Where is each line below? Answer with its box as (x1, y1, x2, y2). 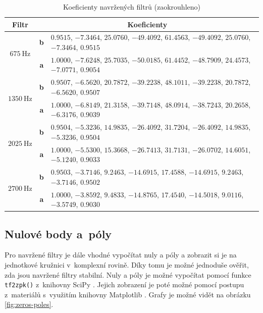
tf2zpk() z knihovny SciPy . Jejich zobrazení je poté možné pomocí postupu (5, 279, 244, 290)
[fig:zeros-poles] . (5, 299, 54, 309)
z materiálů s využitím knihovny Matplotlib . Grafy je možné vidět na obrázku (5, 289, 251, 299)
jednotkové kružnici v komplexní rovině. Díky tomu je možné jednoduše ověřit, (5, 259, 249, 270)
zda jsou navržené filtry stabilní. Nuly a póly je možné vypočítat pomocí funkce (5, 269, 251, 280)
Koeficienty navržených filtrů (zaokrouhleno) (63, 2, 200, 12)
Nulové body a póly (5, 226, 112, 241)
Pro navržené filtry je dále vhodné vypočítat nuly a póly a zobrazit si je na (5, 249, 237, 260)
